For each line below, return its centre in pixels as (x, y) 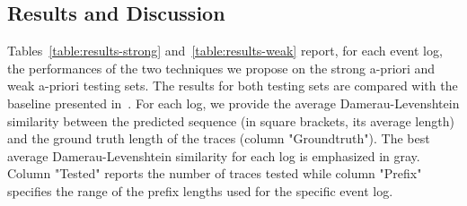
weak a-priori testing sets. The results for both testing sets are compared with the (233, 86)
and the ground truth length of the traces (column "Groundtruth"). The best (219, 138)
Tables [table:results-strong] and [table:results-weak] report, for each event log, (225, 51)
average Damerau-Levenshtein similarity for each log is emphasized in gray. (214, 155)
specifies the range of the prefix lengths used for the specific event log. (200, 190)
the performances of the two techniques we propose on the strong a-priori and (221, 68)
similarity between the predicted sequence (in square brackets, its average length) (231, 120)
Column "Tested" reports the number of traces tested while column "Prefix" (215, 173)
